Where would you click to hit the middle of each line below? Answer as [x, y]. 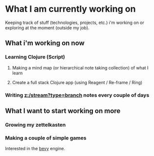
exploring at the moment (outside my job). [47, 27]
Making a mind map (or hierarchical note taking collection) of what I [80, 67]
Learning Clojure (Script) [35, 57]
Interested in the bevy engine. [35, 149]
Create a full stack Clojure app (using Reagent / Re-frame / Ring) [77, 82]
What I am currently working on [70, 9]
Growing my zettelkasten [35, 125]
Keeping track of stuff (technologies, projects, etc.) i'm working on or [75, 22]
